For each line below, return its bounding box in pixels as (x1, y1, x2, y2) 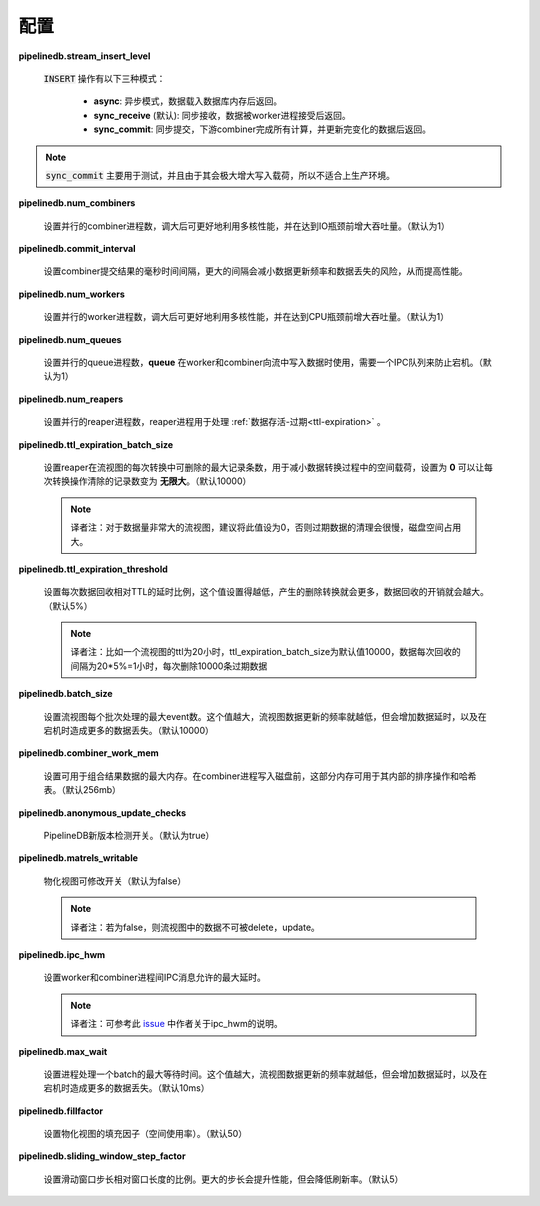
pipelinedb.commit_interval (18, 243, 136, 255)
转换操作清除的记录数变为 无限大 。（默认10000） (51, 475, 252, 487)
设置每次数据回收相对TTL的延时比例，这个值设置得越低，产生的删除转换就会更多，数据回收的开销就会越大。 (43, 586, 489, 598)
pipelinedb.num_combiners (18, 197, 136, 209)
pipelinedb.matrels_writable (18, 852, 139, 864)
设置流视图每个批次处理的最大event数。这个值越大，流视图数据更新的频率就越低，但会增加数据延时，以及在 (43, 710, 487, 722)
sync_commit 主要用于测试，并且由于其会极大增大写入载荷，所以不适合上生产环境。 (45, 169, 395, 181)
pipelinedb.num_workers (18, 288, 125, 300)
